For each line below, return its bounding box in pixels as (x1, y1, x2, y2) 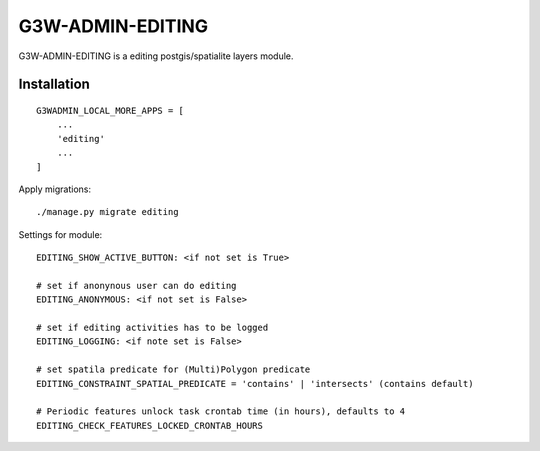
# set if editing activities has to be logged (36, 322, 269, 334)
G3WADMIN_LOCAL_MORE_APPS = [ (36, 105, 185, 116)
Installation (18, 76, 90, 93)
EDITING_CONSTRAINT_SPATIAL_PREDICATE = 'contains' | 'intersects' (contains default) (36, 378, 474, 389)
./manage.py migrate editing (36, 206, 179, 218)
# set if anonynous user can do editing (36, 280, 237, 291)
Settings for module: (18, 228, 103, 240)
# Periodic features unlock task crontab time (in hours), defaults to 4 (36, 406, 406, 417)
